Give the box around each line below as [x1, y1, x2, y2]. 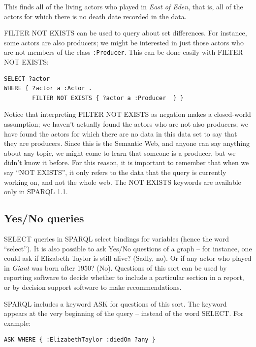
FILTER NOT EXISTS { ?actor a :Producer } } [32, 94, 184, 102]
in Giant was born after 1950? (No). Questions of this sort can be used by [4, 262, 227, 273]
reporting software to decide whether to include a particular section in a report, [4, 272, 244, 282]
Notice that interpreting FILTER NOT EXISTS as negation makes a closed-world [4, 109, 251, 119]
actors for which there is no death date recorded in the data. [4, 11, 187, 21]
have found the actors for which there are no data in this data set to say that [4, 128, 237, 139]
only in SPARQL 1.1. [4, 186, 68, 197]
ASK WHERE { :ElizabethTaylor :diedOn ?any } [4, 336, 156, 344]
